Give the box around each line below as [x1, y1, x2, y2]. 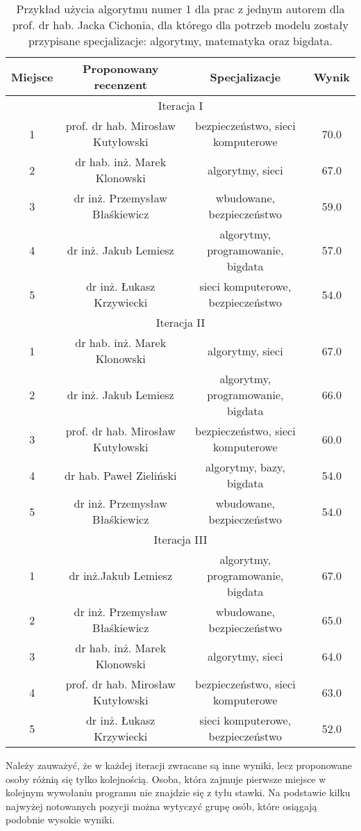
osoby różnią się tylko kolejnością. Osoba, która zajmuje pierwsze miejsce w [6, 771, 326, 786]
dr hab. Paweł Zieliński [65, 467, 177, 483]
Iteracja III [153, 531, 208, 547]
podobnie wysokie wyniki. [6, 812, 115, 827]
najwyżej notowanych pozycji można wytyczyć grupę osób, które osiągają [6, 798, 317, 813]
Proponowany [83, 60, 159, 76]
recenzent [94, 76, 147, 92]
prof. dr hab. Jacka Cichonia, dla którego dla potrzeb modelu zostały [12, 17, 349, 33]
